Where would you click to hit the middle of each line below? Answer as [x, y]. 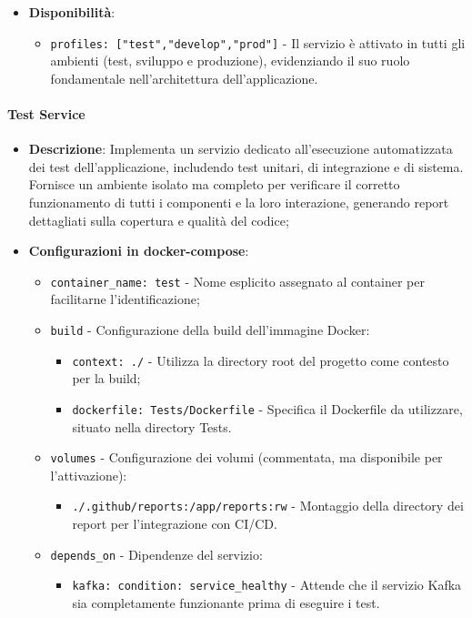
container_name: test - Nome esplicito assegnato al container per [237, 281]
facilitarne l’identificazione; [125, 299]
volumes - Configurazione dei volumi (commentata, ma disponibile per [246, 457]
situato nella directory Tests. [152, 426]
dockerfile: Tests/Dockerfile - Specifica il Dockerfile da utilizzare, [267, 408]
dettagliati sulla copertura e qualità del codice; [159, 220]
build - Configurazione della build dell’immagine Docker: [210, 330]
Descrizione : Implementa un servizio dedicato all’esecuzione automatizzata [241, 149]
